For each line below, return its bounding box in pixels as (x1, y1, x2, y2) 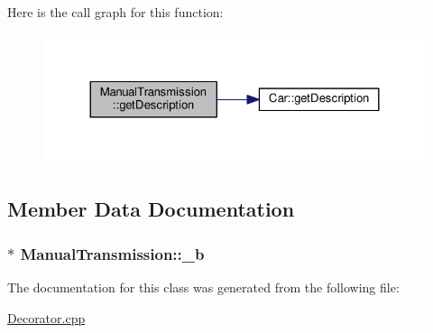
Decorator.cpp (7, 308, 86, 327)
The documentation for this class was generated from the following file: (7, 277, 400, 296)
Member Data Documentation (7, 195, 295, 223)
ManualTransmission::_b (20, 242, 205, 264)
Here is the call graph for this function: (7, 3, 224, 21)
